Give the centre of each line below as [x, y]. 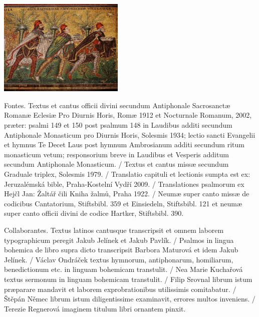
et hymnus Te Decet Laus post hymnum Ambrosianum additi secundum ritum [124, 144]
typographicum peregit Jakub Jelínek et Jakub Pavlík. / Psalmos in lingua [119, 240]
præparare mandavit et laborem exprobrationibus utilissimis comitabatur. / [120, 289]
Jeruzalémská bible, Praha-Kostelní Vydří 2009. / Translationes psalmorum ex [124, 184]
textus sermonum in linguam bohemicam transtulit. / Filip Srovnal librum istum [128, 279]
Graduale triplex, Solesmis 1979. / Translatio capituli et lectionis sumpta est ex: [127, 174]
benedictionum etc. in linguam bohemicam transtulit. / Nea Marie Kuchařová [123, 269]
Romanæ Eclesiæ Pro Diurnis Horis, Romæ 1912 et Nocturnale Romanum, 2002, [128, 115]
